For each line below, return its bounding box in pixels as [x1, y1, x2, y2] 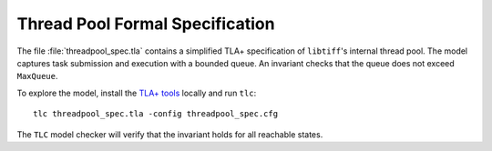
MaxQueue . [16, 71, 58, 82]
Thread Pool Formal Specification [16, 14, 275, 34]
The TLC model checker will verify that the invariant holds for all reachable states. [16, 128, 323, 140]
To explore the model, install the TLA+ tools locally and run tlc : [16, 87, 257, 98]
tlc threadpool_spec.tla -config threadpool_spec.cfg [33, 109, 278, 119]
